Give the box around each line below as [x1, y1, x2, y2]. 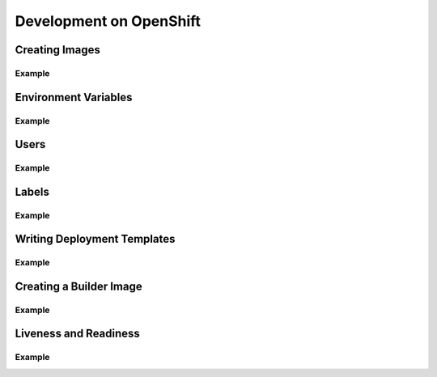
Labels [15, 184, 50, 198]
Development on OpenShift [15, 12, 202, 30]
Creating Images [15, 43, 100, 57]
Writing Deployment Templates [15, 232, 176, 246]
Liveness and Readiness [15, 327, 141, 341]
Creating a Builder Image [15, 279, 142, 293]
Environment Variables [15, 90, 133, 104]
